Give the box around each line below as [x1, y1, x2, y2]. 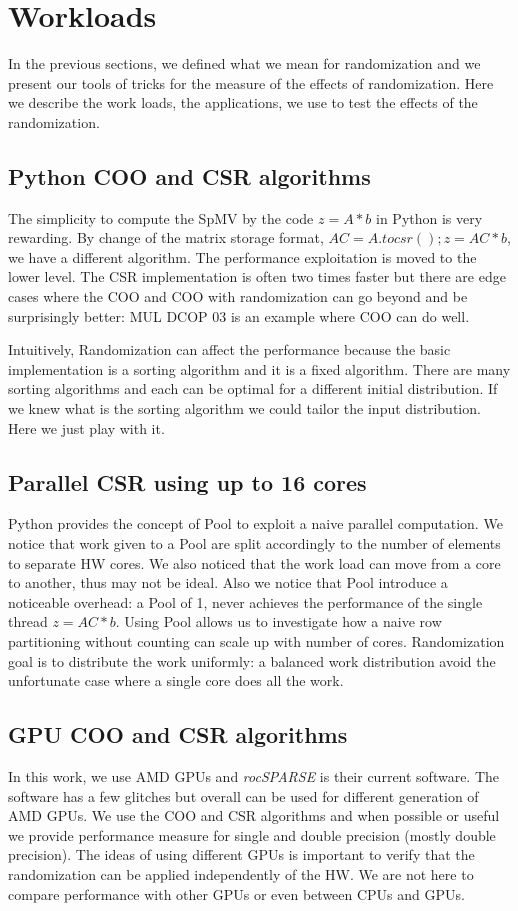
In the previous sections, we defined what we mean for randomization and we [8, 53, 481, 74]
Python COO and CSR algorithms [8, 160, 371, 191]
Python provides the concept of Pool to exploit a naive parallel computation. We [8, 513, 503, 534]
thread [8, 611, 48, 632]
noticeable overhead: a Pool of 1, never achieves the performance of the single [8, 591, 483, 612]
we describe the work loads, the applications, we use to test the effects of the [8, 92, 478, 113]
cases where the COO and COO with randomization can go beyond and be [8, 286, 468, 307]
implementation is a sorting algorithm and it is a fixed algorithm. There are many [8, 358, 511, 379]
